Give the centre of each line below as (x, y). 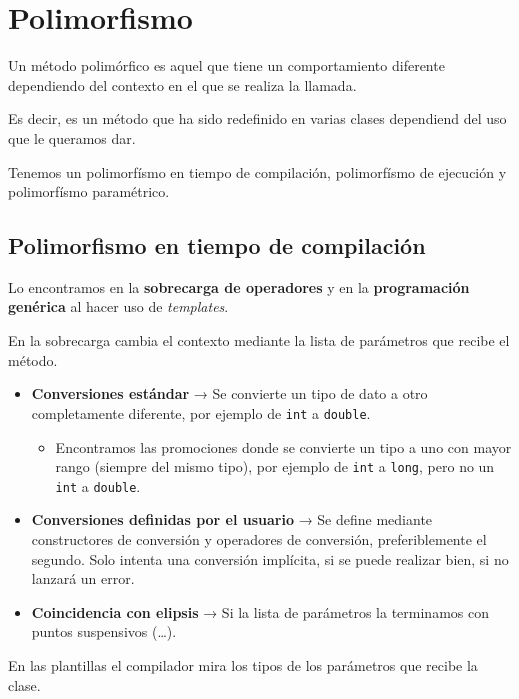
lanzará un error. (83, 578)
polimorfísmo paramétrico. (89, 191)
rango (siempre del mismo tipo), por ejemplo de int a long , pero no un (275, 466)
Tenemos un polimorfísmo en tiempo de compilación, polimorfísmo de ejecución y (257, 171)
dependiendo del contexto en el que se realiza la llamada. (182, 84)
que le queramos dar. (72, 137)
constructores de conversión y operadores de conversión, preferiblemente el (259, 539)
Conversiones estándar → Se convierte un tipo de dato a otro (229, 393)
